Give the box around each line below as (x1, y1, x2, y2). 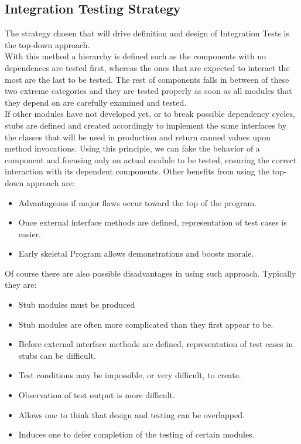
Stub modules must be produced (18, 298, 135, 311)
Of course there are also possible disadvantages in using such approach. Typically (5, 267, 296, 279)
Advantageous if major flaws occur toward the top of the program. (18, 196, 257, 208)
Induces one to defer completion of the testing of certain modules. (18, 428, 255, 440)
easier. (18, 227, 42, 240)
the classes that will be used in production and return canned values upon (5, 130, 271, 143)
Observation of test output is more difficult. (18, 389, 175, 401)
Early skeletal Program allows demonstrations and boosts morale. (18, 247, 254, 260)
